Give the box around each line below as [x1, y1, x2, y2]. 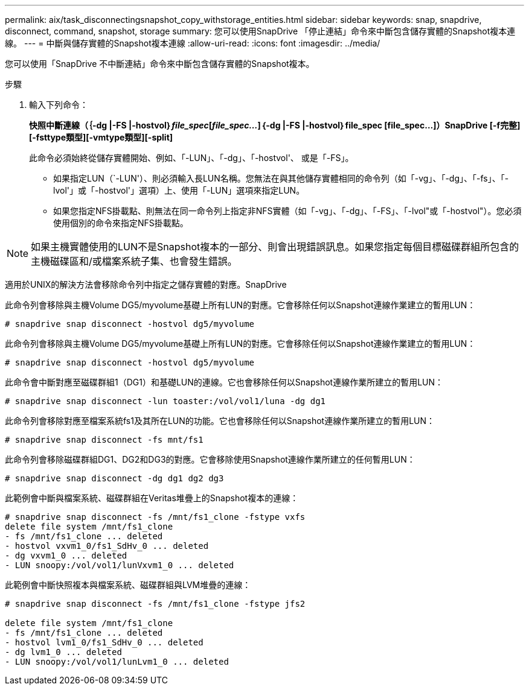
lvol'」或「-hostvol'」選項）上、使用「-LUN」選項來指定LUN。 [53, 185, 305, 195]
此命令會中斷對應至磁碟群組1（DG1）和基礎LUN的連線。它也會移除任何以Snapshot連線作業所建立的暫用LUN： [5, 377, 444, 387]
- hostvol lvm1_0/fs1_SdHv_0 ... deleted [5, 638, 204, 647]
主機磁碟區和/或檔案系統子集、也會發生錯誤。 [31, 255, 237, 267]
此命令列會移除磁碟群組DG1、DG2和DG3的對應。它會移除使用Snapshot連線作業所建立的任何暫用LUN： [5, 454, 415, 464]
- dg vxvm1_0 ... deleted [5, 551, 127, 560]
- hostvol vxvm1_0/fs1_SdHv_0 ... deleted [5, 541, 209, 551]
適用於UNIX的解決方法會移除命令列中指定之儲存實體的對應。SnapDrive [5, 279, 287, 290]
